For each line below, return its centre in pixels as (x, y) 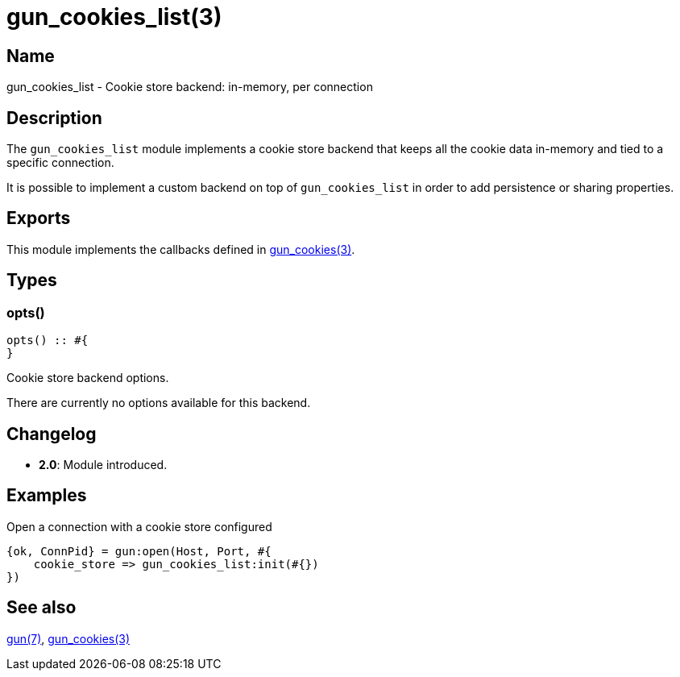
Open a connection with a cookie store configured (139, 526)
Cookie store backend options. (88, 378)
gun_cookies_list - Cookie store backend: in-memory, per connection (190, 87)
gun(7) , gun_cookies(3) (68, 638)
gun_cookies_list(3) (114, 17)
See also (41, 608)
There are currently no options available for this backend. (159, 403)
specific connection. (60, 163)
